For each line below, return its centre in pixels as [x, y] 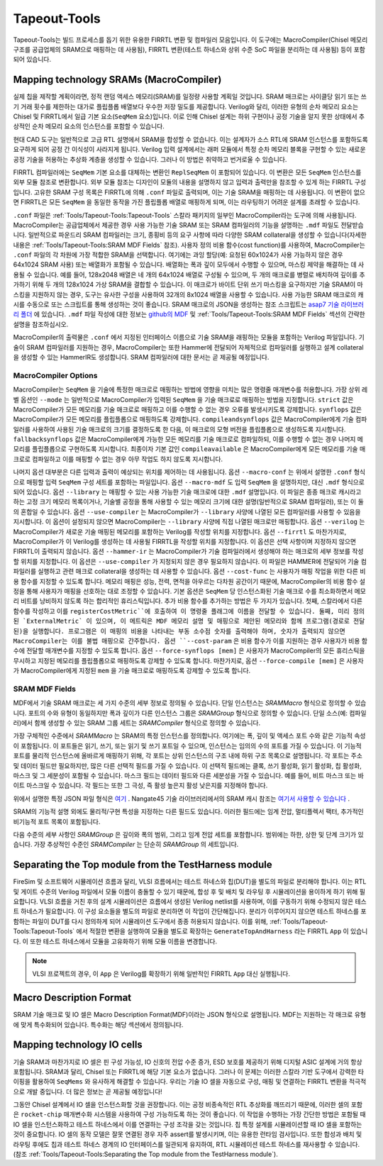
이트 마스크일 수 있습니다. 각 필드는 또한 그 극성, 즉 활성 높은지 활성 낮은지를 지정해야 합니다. [140, 785]
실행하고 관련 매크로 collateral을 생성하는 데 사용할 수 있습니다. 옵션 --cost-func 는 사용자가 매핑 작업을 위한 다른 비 [202, 572]
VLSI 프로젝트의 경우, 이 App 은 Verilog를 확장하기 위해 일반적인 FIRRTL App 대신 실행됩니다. [161, 974]
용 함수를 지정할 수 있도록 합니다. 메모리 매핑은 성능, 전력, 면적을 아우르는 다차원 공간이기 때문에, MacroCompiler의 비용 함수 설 [189, 581]
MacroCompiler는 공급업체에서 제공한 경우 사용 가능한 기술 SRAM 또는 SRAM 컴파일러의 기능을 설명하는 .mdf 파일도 [176, 225]
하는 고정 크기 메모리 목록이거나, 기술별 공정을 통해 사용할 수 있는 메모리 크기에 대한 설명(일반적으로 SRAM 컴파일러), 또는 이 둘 [189, 502]
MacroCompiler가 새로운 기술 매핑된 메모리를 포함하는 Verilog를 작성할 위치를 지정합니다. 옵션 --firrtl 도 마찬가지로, [180, 531]
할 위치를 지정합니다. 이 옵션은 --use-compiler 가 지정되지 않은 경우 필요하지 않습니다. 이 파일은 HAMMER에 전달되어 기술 [186, 561]
